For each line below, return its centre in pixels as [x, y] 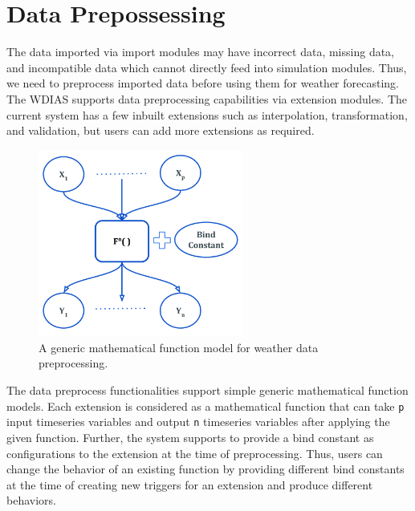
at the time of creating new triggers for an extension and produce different [190, 484]
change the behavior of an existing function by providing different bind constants [205, 469]
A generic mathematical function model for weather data [179, 347]
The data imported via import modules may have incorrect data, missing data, [200, 52]
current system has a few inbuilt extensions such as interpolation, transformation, [207, 114]
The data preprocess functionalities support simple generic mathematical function [207, 390]
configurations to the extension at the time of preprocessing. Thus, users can [195, 453]
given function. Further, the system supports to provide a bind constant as [190, 437]
